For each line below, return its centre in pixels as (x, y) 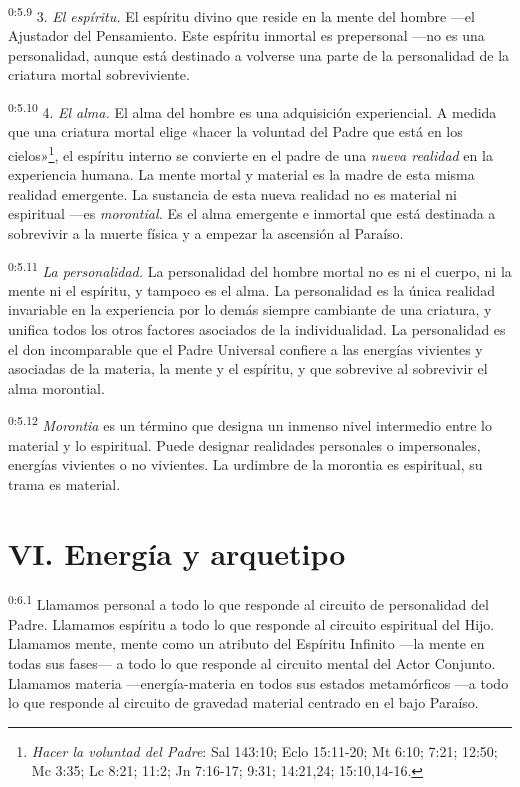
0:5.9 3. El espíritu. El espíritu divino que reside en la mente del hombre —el (241, 14)
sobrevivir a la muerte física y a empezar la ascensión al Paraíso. (206, 232)
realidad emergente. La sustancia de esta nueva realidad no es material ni (233, 193)
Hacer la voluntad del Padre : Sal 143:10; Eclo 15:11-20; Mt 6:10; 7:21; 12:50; (264, 750)
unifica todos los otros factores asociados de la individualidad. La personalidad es (257, 328)
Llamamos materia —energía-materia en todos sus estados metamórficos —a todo (258, 682)
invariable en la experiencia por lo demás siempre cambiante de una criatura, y (250, 309)
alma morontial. (56, 387)
